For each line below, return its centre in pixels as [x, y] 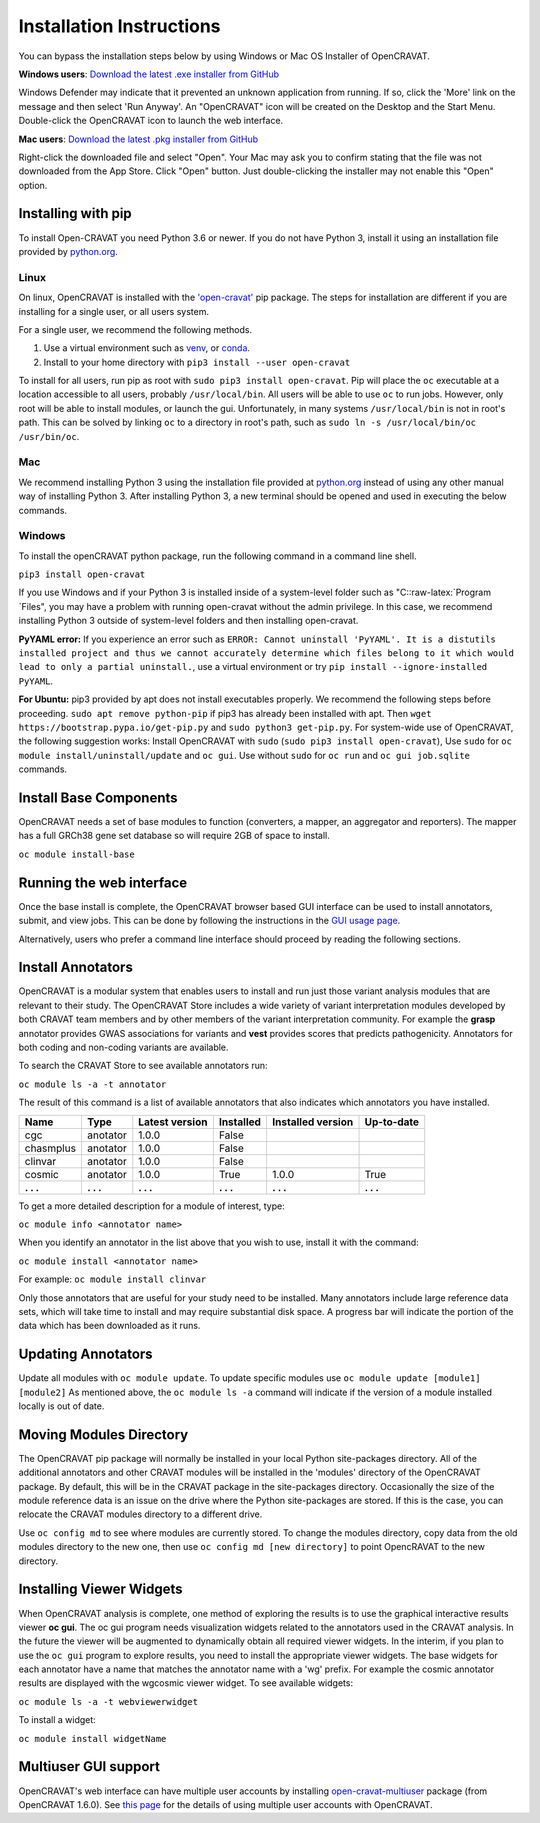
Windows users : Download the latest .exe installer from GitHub [149, 74]
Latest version [173, 1122]
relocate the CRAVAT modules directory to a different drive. [140, 1514]
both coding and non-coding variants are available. [123, 1047]
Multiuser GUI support [89, 1766]
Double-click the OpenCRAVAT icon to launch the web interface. [151, 121]
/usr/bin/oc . [49, 436]
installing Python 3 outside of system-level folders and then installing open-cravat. [188, 621]
